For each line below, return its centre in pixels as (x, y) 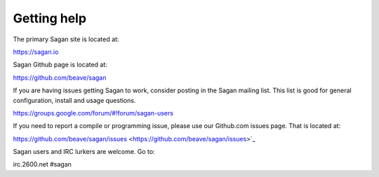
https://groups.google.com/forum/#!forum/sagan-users (93, 113)
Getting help (50, 18)
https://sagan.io (36, 52)
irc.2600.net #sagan (42, 164)
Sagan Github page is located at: (60, 65)
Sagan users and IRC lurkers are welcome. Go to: (84, 152)
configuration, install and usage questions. (74, 100)
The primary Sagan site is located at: (66, 39)
